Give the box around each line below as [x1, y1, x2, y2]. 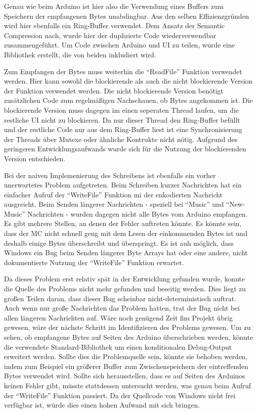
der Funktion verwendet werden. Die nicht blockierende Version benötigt [4, 85, 224, 95]
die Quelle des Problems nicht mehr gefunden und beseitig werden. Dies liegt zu [4, 283, 246, 294]
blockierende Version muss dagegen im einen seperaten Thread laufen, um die [4, 104, 239, 115]
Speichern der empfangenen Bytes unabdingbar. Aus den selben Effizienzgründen [4, 10, 249, 21]
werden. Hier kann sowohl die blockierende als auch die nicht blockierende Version [4, 76, 253, 86]
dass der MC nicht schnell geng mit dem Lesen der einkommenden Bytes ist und [4, 228, 248, 238]
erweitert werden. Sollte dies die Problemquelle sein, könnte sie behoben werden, [4, 351, 248, 362]
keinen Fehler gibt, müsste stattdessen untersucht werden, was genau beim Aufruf [4, 380, 251, 390]
